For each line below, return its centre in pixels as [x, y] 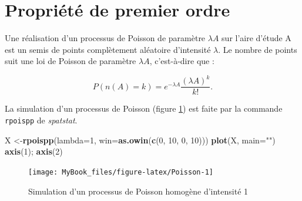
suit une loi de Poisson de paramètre [71, 61]
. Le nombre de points [258, 49]
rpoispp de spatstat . [41, 120]
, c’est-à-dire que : [182, 61]
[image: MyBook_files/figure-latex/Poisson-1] [121, 172]
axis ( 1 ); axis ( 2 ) [34, 151]
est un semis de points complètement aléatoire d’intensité [108, 49]
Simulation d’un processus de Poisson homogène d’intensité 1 [138, 191]
